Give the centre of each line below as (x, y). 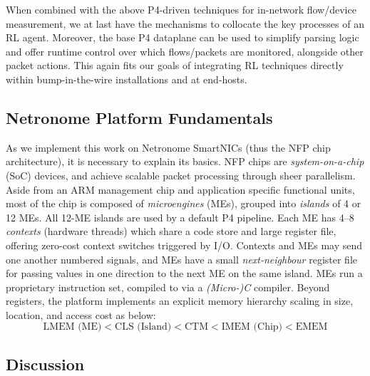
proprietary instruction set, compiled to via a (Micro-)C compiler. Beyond (168, 287)
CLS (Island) (143, 327)
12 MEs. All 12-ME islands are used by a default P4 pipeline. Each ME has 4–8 (180, 217)
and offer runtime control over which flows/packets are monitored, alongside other (185, 51)
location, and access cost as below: (81, 314)
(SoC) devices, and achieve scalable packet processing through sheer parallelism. (181, 175)
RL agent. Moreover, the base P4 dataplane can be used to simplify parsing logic (183, 37)
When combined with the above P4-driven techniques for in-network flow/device (181, 9)
